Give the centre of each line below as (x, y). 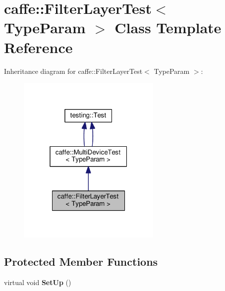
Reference (38, 47)
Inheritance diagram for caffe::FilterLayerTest (73, 71)
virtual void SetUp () (38, 282)
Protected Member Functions (81, 261)
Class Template (168, 28)
